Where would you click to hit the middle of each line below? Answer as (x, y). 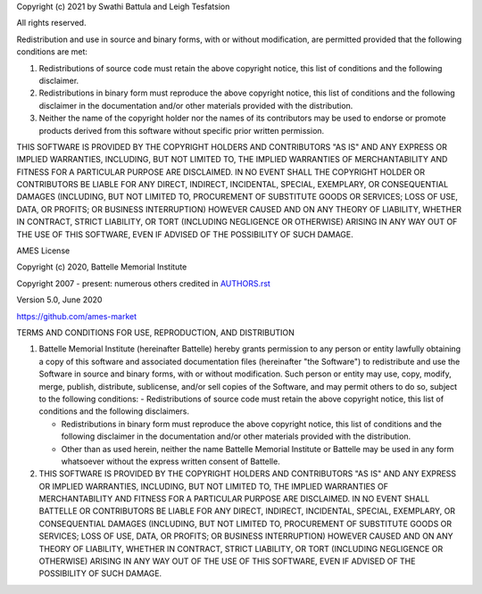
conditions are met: (52, 52)
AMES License (43, 251)
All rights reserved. (51, 23)
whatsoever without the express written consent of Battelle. (170, 461)
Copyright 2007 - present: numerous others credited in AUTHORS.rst (144, 283)
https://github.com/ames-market (77, 316)
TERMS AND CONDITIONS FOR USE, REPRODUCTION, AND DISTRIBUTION (155, 332)
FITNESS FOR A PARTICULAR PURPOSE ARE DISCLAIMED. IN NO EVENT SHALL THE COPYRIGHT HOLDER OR (221, 172)
